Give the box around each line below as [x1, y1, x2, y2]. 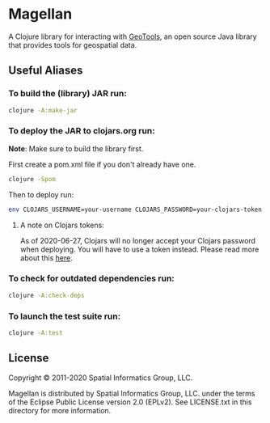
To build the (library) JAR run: [8, 88, 127, 99]
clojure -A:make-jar [8, 106, 78, 114]
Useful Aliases [8, 64, 83, 78]
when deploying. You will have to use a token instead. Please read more [19, 244, 259, 254]
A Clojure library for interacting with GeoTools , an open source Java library [8, 32, 257, 41]
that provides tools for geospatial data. [8, 40, 137, 49]
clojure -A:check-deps [8, 291, 85, 299]
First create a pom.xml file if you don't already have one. [8, 159, 196, 169]
